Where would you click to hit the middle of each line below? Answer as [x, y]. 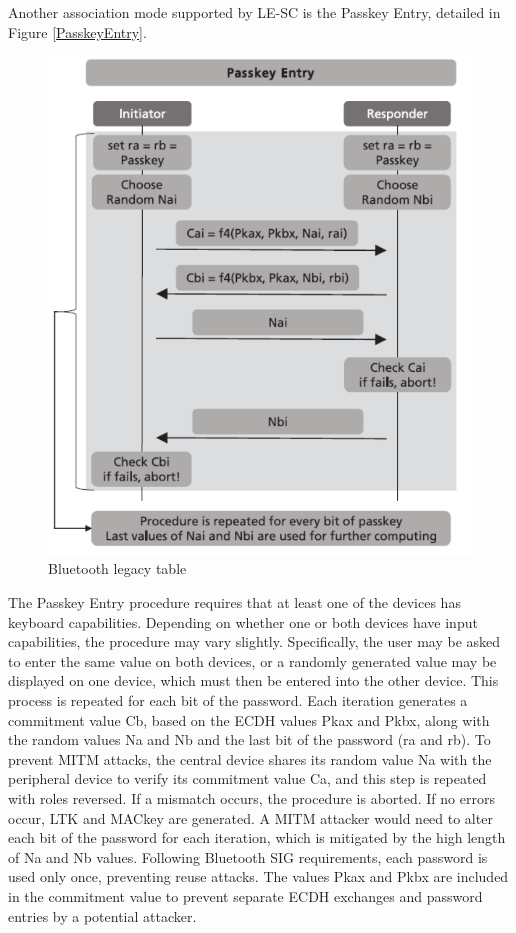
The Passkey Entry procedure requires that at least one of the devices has [234, 602]
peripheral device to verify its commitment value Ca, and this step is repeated [247, 778]
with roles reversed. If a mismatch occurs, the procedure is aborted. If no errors [251, 798]
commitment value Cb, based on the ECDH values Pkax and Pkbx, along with [249, 719]
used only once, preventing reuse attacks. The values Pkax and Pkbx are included [258, 876]
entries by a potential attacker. [102, 915]
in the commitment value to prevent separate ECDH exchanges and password [245, 895]
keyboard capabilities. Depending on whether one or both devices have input [243, 621]
